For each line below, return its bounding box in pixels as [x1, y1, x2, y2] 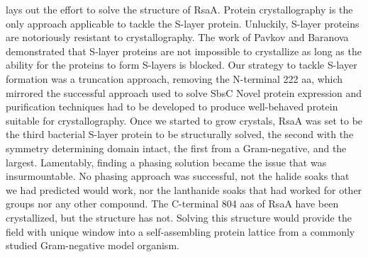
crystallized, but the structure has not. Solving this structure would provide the [6, 210, 352, 224]
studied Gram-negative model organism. [6, 238, 179, 253]
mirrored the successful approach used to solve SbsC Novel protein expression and [6, 85, 362, 100]
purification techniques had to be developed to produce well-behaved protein [6, 99, 338, 114]
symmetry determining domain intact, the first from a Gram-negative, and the [6, 140, 347, 155]
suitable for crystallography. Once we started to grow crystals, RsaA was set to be [6, 113, 363, 127]
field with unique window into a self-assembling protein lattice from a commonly [6, 224, 355, 239]
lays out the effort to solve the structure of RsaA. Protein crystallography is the [6, 2, 353, 16]
